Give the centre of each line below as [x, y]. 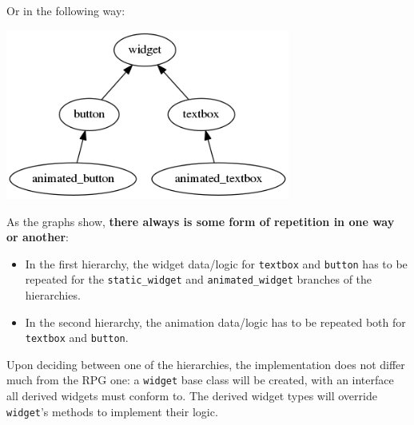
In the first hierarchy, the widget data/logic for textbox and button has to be [216, 263]
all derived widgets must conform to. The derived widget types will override [192, 396]
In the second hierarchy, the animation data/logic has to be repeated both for [215, 322]
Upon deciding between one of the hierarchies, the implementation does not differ [206, 364]
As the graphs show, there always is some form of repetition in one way [201, 221]
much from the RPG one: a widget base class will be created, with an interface [200, 380]
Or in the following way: [66, 10]
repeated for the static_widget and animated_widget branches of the [199, 279]
